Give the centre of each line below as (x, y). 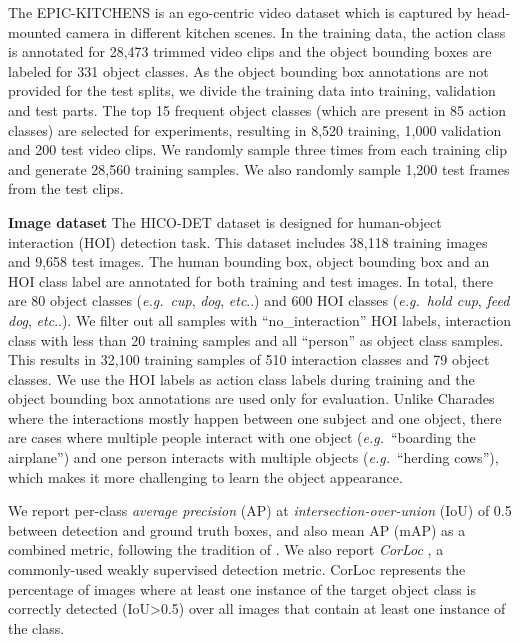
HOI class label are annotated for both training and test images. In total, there (251, 280)
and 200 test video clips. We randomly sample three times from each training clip (257, 149)
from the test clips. (66, 188)
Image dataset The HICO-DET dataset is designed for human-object (225, 221)
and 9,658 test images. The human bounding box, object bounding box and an (249, 261)
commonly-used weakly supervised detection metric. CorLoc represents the (237, 569)
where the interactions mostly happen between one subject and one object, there (255, 417)
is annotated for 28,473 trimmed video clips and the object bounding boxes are (250, 51)
